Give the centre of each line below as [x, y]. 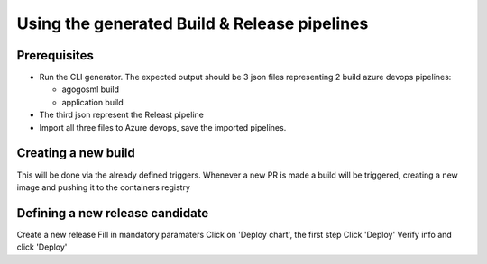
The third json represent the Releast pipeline [122, 115]
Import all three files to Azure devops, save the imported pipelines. [163, 127]
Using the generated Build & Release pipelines [193, 23]
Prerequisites [55, 55]
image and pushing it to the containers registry [104, 187]
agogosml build [91, 89]
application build [92, 102]
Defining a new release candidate [113, 213]
